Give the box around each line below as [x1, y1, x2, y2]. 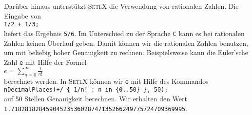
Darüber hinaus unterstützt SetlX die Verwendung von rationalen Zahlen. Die [4, 1, 239, 11]
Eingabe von [4, 10, 41, 20]
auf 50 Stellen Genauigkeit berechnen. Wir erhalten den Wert [4, 93, 187, 103]
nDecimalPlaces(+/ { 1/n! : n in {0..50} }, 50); [4, 86, 168, 94]
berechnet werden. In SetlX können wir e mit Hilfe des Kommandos [4, 76, 209, 86]
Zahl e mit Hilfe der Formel [4, 57, 87, 67]
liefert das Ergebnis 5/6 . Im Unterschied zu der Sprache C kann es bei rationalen [4, 28, 245, 38]
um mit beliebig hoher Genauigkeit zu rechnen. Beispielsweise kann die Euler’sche [4, 47, 249, 57]
